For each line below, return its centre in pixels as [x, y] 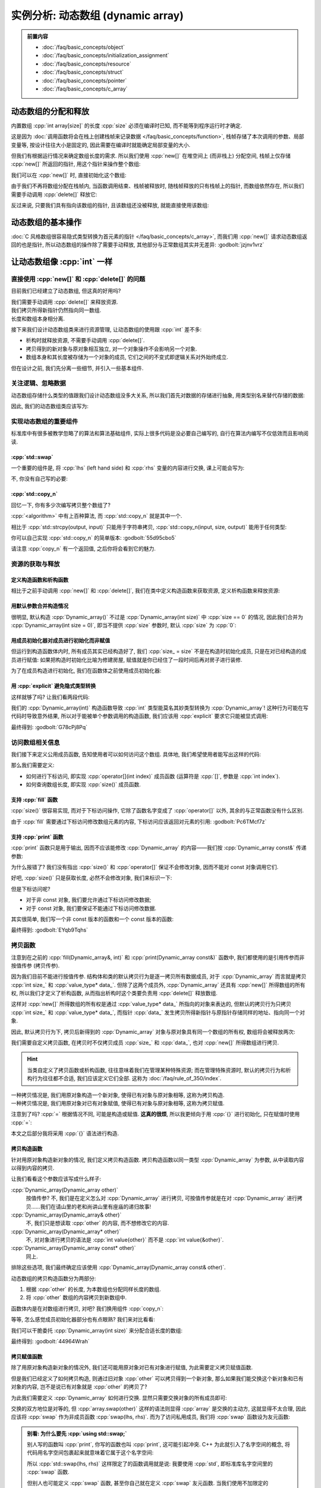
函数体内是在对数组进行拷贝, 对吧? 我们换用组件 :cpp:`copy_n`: [87, 1308]
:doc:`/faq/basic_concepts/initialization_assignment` [106, 55]
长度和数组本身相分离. [38, 318]
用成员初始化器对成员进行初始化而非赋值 [60, 640]
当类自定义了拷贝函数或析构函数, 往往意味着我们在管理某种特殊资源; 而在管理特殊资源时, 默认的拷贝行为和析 [159, 1070]
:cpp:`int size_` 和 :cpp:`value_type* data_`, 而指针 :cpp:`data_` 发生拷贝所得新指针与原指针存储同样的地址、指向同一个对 [158, 1012]
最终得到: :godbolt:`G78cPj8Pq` [49, 727]
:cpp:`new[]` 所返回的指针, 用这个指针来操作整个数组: [76, 164]
